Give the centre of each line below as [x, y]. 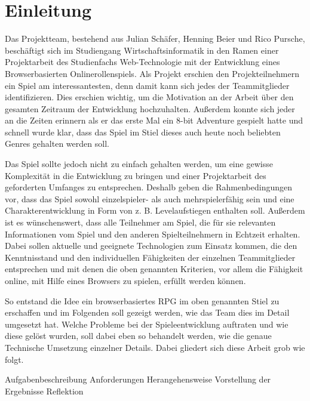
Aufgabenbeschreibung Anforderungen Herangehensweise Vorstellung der [138, 379]
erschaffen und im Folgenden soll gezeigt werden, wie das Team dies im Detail [147, 312]
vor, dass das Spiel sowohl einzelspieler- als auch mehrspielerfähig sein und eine [150, 198]
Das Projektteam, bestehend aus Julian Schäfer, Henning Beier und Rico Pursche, [155, 38]
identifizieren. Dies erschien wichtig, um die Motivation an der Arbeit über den [149, 97]
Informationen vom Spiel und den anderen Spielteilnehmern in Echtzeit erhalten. [153, 234]
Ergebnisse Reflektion [44, 391]
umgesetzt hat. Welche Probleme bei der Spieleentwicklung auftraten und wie [147, 324]
